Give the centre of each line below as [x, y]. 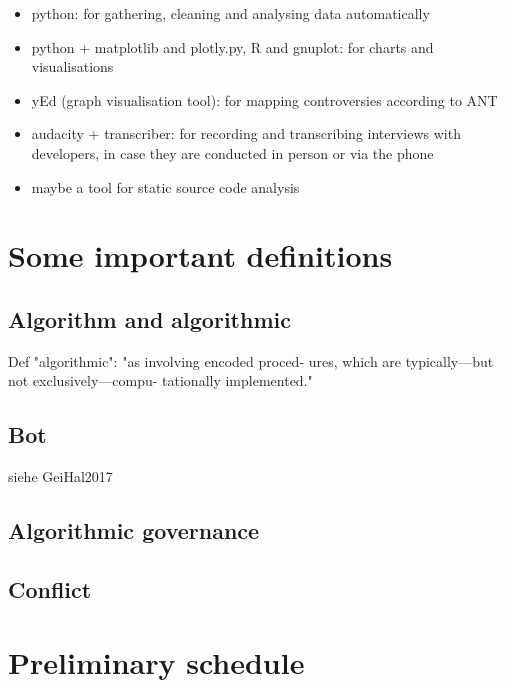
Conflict [50, 588]
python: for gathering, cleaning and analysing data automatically [230, 13]
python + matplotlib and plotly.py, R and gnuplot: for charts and [232, 46]
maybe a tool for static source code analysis [165, 186]
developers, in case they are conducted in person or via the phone [232, 152]
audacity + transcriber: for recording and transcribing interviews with [246, 133]
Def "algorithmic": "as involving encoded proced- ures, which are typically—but [251, 360]
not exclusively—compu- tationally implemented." [160, 380]
